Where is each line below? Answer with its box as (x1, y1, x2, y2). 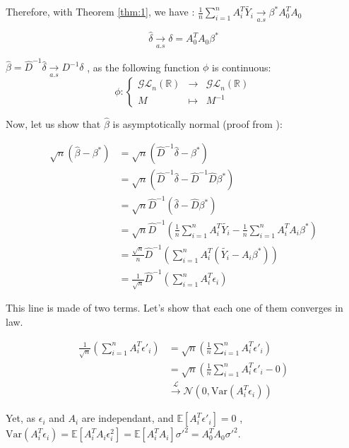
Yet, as (6, 411, 36, 425)
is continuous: (212, 59, 271, 74)
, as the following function (87, 59, 200, 74)
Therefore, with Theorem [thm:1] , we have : (6, 4, 195, 19)
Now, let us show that (6, 116, 101, 131)
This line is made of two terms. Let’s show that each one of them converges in (6, 300, 343, 315)
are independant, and (81, 411, 174, 425)
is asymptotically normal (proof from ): (112, 116, 283, 131)
